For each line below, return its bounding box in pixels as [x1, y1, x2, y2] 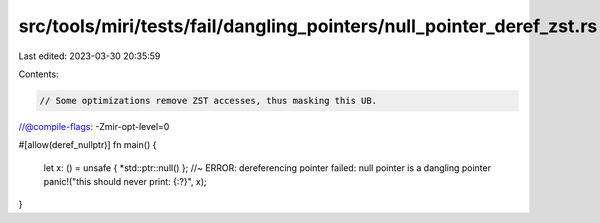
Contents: [18, 68, 59, 80]
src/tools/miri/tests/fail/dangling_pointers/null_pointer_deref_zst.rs [18, 15, 598, 37]
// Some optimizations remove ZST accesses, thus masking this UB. [39, 95, 378, 106]
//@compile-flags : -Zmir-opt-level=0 [18, 120, 170, 132]
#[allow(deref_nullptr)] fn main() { [18, 139, 157, 151]
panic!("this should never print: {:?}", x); [43, 176, 207, 188]
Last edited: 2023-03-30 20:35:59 [18, 50, 161, 62]
